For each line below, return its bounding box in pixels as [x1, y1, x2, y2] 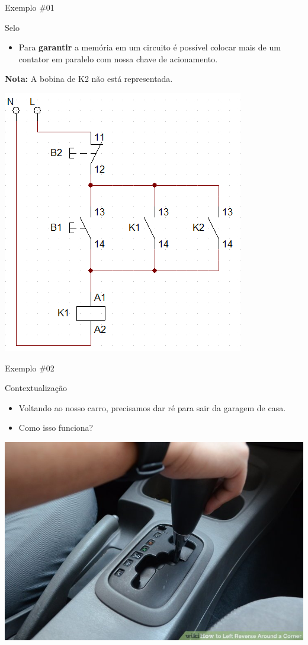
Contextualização [5, 382, 67, 394]
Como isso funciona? [18, 421, 94, 434]
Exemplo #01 [5, 1, 54, 13]
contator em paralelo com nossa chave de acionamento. [18, 52, 218, 65]
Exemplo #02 [5, 361, 54, 374]
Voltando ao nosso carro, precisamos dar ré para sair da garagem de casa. [18, 401, 286, 414]
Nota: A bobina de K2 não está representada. [5, 72, 173, 85]
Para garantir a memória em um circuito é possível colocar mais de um [18, 41, 281, 53]
